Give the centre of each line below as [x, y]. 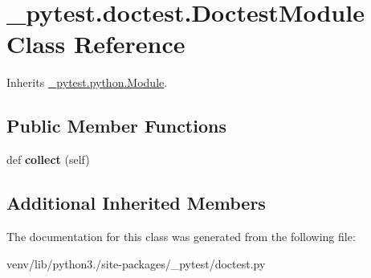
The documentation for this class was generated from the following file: [181, 236]
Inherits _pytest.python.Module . [87, 82]
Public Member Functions [116, 126]
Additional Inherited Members [136, 203]
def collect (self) [48, 159]
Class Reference [96, 44]
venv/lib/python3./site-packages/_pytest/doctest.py [136, 263]
